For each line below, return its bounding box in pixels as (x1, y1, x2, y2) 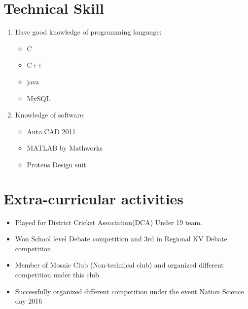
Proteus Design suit (27, 159, 86, 169)
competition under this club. (15, 269, 101, 279)
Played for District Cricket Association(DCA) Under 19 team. (15, 217, 203, 227)
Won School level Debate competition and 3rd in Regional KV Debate (15, 233, 227, 244)
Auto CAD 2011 (27, 126, 76, 136)
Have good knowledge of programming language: (15, 27, 162, 37)
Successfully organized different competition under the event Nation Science (15, 286, 245, 296)
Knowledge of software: (15, 110, 85, 120)
